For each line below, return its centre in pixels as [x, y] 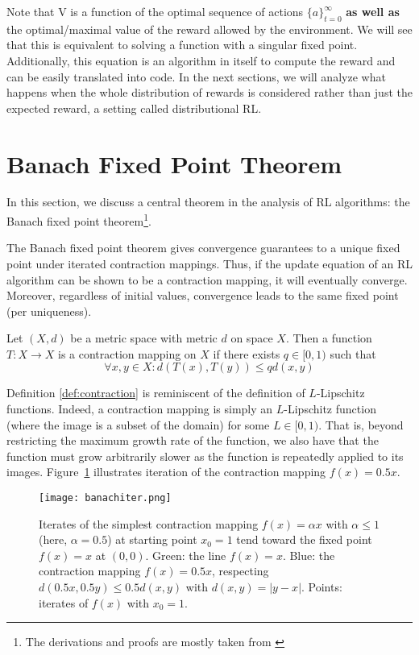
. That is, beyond [361, 424]
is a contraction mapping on [127, 353]
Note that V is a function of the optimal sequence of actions [155, 11]
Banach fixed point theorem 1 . [79, 220]
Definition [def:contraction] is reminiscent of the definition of [156, 393]
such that [353, 353]
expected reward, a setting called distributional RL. [134, 108]
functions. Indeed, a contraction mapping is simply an [140, 409]
